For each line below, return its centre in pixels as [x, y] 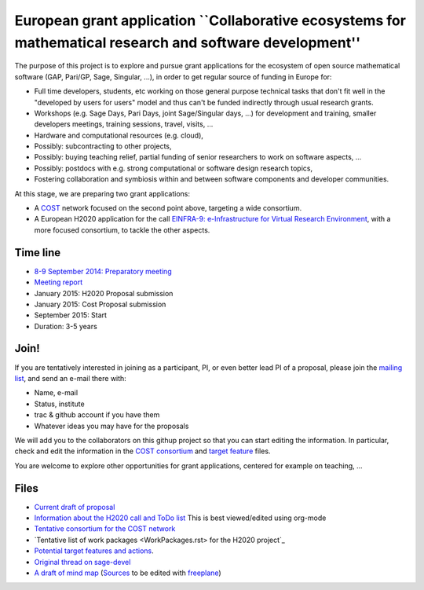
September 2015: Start [71, 315]
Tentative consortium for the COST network [105, 529]
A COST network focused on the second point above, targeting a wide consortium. [168, 208]
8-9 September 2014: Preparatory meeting [103, 271]
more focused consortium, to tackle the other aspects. [122, 230]
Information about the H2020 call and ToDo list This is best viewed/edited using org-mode [180, 518]
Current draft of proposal [75, 507]
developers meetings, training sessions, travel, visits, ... [124, 124]
